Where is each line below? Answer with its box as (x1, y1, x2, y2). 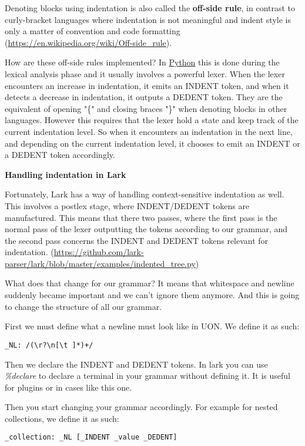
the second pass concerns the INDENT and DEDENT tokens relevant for (5, 234, 269, 246)
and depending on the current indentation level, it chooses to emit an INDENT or (5, 137, 300, 149)
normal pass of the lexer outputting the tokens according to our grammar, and (5, 223, 288, 235)
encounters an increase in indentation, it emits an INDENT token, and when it (5, 79, 289, 91)
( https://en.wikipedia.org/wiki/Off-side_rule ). (5, 36, 172, 48)
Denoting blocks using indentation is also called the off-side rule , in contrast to (5, 2, 296, 14)
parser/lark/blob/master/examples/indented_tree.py (5, 257, 196, 269)
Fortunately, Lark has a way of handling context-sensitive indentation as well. (5, 188, 284, 200)
